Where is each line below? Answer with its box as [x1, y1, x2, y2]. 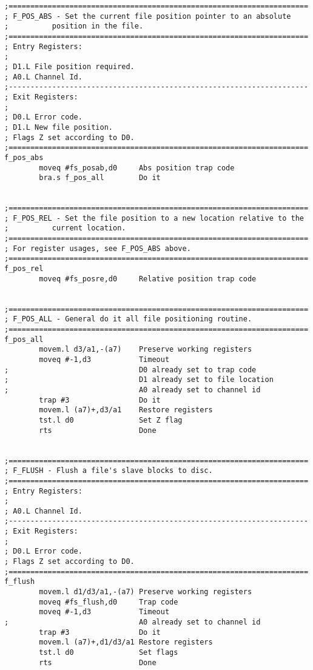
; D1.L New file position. [4, 122, 113, 132]
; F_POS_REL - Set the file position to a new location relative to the [4, 213, 304, 223]
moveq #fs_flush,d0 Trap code [39, 597, 178, 606]
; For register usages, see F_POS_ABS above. [4, 244, 191, 253]
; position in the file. [4, 22, 144, 31]
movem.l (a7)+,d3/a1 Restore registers [39, 406, 213, 415]
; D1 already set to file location [4, 375, 274, 384]
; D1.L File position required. [4, 62, 135, 71]
